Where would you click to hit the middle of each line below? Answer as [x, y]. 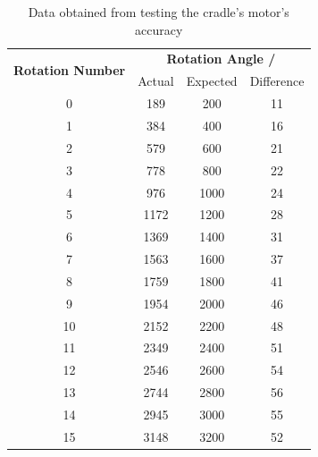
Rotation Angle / [221, 59]
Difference [277, 81]
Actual [156, 81]
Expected [212, 81]
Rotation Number [70, 69]
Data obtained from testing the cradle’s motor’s [159, 12]
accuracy [159, 29]
